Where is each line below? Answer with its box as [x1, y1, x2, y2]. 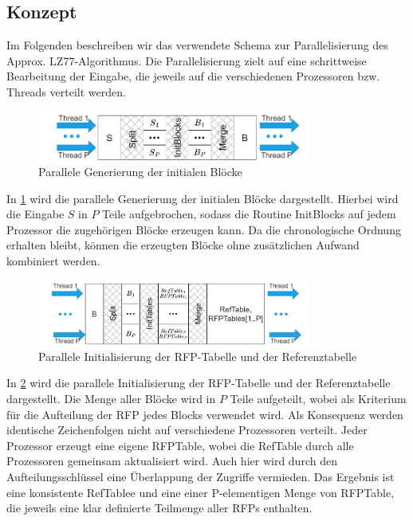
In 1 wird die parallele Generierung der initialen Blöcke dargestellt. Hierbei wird [6, 190, 399, 206]
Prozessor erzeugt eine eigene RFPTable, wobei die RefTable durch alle [6, 437, 354, 453]
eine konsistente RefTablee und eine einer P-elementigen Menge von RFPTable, [6, 484, 395, 500]
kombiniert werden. [6, 252, 100, 268]
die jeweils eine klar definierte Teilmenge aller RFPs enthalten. [6, 499, 313, 516]
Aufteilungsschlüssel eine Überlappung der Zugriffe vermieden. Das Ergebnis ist [6, 468, 395, 484]
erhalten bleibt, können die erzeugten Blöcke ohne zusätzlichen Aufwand [6, 237, 360, 253]
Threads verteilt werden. [6, 83, 126, 100]
